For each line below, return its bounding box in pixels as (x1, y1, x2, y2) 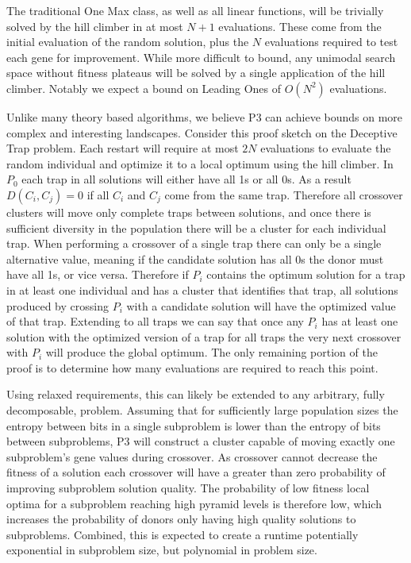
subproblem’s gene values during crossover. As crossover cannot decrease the (6, 448, 378, 465)
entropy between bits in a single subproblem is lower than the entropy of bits (6, 417, 381, 434)
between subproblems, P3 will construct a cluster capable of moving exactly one (6, 433, 395, 449)
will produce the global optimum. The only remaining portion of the (45, 344, 378, 361)
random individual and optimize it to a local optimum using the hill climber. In (6, 155, 394, 172)
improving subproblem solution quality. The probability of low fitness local (6, 480, 370, 496)
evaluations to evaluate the (260, 140, 391, 156)
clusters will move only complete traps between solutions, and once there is (6, 203, 371, 220)
